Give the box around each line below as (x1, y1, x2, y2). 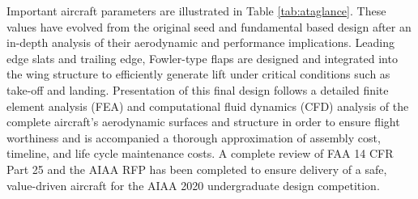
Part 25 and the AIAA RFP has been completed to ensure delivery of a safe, (6, 160, 387, 177)
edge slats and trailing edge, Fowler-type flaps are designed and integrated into (6, 49, 398, 66)
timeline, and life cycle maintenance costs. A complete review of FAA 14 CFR (6, 145, 394, 162)
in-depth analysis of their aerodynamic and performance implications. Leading (6, 34, 395, 51)
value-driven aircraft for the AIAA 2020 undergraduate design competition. (6, 176, 380, 193)
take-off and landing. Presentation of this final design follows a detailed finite (6, 81, 389, 98)
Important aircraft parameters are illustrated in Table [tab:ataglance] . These (6, 2, 386, 19)
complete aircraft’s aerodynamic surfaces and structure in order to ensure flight (6, 113, 400, 130)
